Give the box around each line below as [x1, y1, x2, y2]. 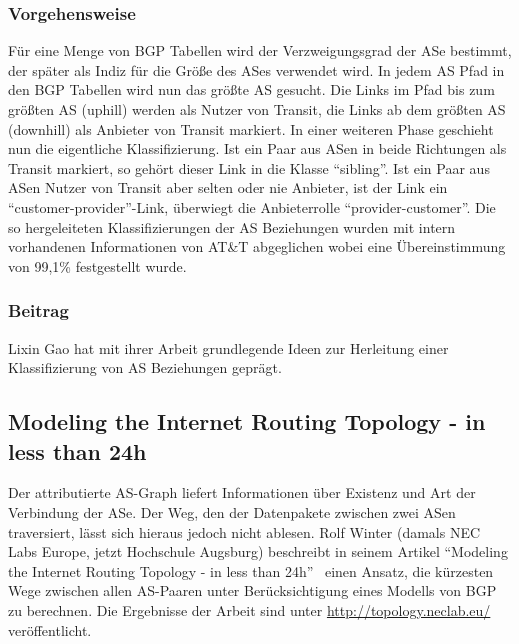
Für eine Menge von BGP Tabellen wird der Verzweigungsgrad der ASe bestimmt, [8, 40, 512, 61]
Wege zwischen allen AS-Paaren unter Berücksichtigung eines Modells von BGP [8, 580, 497, 601]
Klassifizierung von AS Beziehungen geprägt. [8, 357, 282, 378]
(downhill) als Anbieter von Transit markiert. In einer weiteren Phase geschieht [8, 118, 494, 139]
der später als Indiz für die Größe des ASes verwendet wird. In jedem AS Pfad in [8, 59, 505, 80]
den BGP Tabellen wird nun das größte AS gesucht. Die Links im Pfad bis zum [8, 79, 495, 100]
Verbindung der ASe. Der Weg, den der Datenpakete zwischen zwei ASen [8, 501, 456, 522]
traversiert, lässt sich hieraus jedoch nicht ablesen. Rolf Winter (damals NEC [8, 521, 481, 542]
